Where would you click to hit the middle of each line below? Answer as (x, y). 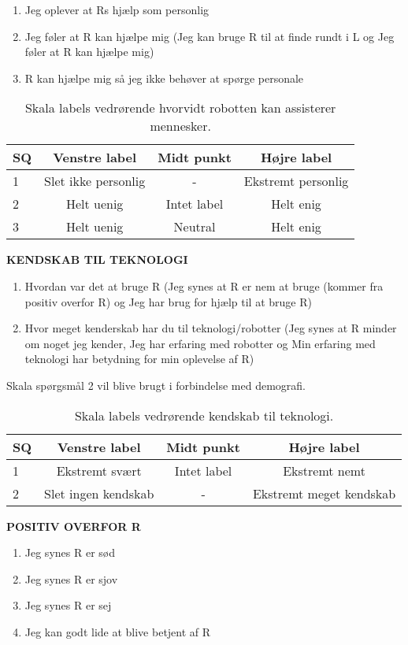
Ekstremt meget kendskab (324, 493)
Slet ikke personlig (95, 181)
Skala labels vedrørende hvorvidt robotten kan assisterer (180, 108)
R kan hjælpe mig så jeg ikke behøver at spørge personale (164, 78)
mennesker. (180, 126)
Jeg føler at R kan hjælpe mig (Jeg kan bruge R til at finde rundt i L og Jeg (210, 36)
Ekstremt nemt (324, 470)
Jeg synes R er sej (68, 605)
